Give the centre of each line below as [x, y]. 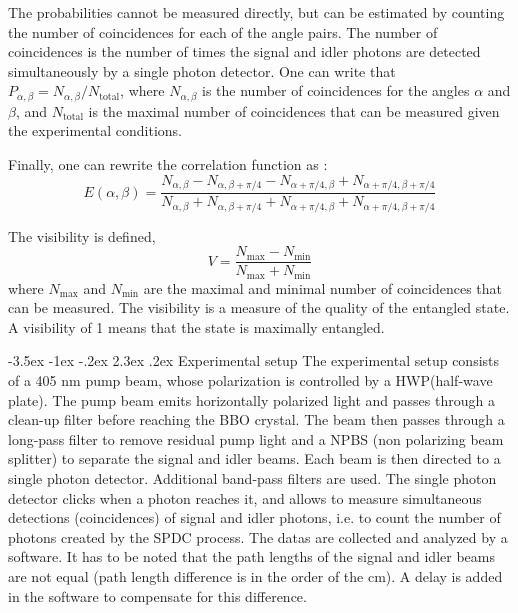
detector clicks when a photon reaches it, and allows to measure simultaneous [245, 497]
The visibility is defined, [82, 235]
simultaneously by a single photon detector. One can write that [202, 70]
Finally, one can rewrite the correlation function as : [168, 164]
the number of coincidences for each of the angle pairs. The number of [223, 31]
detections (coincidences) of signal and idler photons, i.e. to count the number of [254, 517]
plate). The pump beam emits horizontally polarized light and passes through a [251, 399]
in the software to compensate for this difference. [157, 595]
